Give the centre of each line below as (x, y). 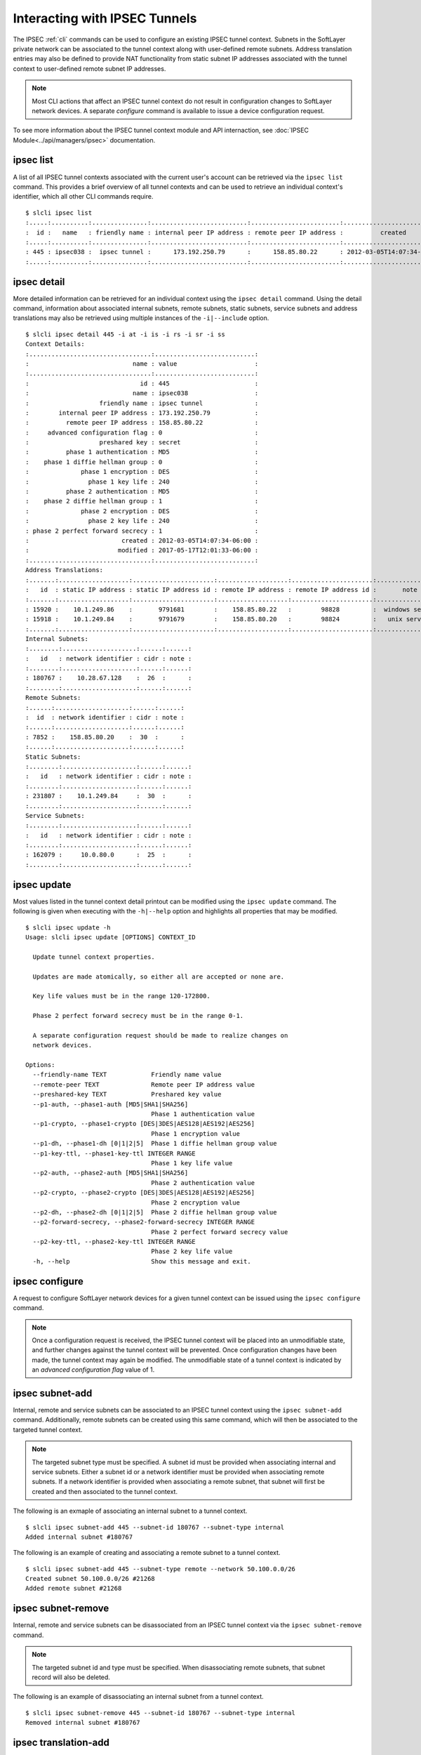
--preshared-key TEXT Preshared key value (127, 1094)
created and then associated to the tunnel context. (105, 1491)
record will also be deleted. (71, 1677)
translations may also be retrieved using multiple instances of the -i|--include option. (141, 318)
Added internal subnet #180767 (79, 1537)
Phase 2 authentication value (203, 1183)
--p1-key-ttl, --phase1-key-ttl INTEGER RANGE (114, 1153)
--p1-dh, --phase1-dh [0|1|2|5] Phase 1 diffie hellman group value (155, 1144)
